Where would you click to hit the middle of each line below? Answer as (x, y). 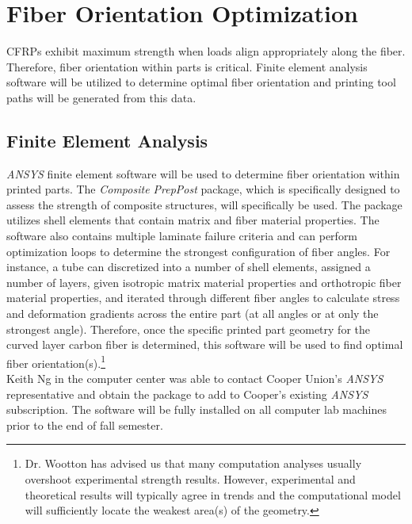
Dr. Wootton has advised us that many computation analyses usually (193, 463)
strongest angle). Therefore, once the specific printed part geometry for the (188, 329)
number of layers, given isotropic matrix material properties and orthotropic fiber (204, 282)
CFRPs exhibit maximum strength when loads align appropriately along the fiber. (206, 51)
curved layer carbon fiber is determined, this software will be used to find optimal (205, 344)
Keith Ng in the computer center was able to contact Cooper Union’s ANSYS (195, 379)
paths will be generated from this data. (101, 97)
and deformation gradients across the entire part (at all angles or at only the (193, 314)
